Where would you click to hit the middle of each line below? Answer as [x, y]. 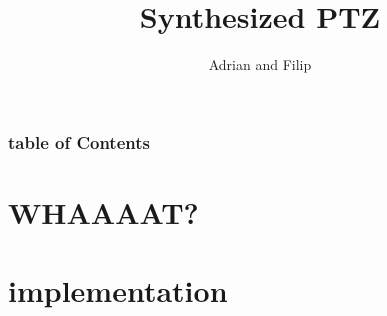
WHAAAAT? [103, 211]
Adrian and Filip [260, 64]
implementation [118, 290]
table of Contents [79, 141]
